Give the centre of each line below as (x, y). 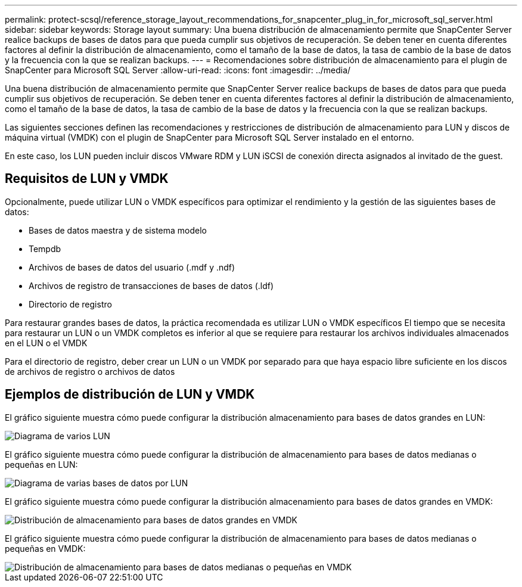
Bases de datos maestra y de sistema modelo (118, 230)
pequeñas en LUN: (41, 464)
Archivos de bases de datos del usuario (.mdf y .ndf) (132, 267)
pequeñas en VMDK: (45, 548)
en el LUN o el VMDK (46, 343)
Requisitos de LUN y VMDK (87, 179)
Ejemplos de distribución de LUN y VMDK (130, 395)
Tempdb (45, 249)
